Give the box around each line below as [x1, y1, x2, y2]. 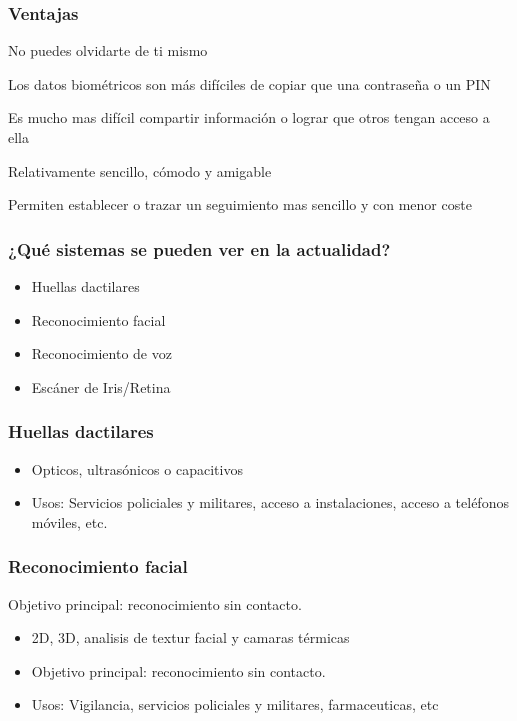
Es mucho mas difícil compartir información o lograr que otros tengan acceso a [8, 107, 490, 128]
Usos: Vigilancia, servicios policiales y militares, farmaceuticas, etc [31, 694, 439, 715]
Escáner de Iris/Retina [31, 376, 171, 397]
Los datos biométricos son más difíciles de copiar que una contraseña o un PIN [8, 73, 491, 94]
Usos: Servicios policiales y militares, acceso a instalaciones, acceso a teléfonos [31, 492, 509, 513]
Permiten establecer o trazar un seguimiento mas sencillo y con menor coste [8, 194, 472, 215]
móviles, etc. [31, 511, 108, 532]
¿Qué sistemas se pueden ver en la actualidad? [8, 236, 391, 261]
